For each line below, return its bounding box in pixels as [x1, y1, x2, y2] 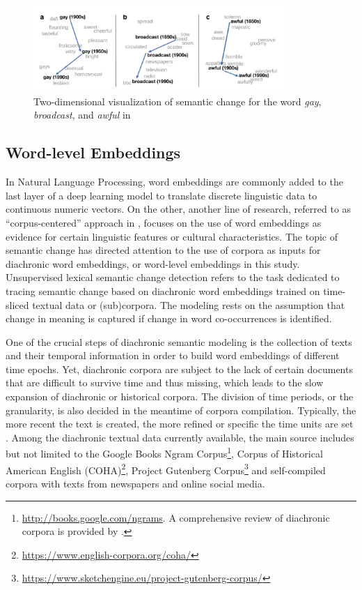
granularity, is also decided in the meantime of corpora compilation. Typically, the [6, 402, 356, 417]
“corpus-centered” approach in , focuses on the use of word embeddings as [6, 215, 322, 229]
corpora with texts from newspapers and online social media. [6, 476, 265, 490]
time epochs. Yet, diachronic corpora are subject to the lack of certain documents [6, 361, 353, 376]
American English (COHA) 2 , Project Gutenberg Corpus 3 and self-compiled [6, 460, 326, 477]
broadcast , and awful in [33, 107, 131, 122]
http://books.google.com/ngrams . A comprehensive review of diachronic [22, 510, 330, 524]
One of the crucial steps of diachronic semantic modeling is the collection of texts [6, 334, 352, 349]
